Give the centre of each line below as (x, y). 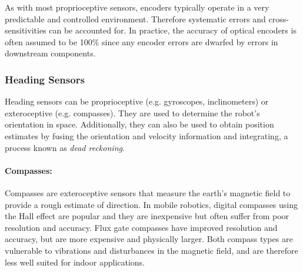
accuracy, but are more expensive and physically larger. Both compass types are (149, 239)
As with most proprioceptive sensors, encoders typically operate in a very (137, 7)
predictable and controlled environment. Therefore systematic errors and (135, 19)
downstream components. (50, 53)
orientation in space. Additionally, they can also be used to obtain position (139, 124)
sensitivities (26, 30)
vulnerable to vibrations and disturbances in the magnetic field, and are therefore (151, 250)
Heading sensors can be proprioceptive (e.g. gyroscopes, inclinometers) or (137, 101)
